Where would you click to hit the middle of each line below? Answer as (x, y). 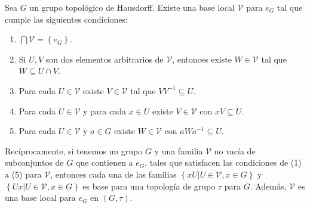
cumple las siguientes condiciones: (67, 19)
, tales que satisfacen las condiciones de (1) (223, 162)
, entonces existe (202, 59)
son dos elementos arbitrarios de (105, 59)
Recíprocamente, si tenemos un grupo (74, 150)
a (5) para (23, 174)
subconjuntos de (34, 162)
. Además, (268, 186)
